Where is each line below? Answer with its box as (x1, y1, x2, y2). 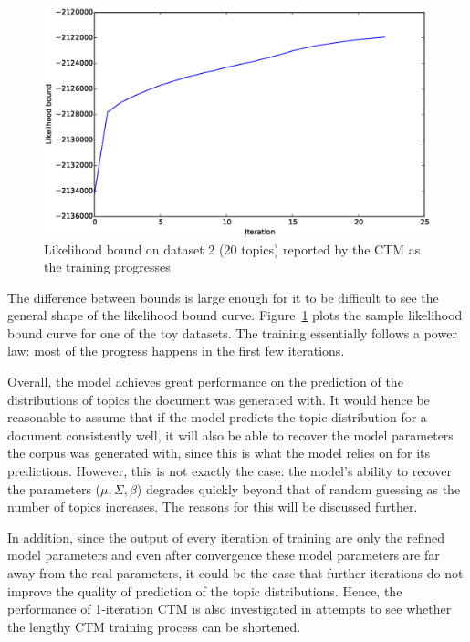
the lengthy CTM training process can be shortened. (7, 616, 301, 636)
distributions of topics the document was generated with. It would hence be (7, 389, 430, 409)
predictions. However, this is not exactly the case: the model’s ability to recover (7, 461, 452, 481)
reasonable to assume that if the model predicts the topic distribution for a (7, 408, 427, 427)
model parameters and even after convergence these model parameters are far (7, 545, 440, 564)
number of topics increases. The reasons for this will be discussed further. (7, 497, 418, 516)
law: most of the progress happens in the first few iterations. (7, 341, 345, 360)
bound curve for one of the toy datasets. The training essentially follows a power (7, 323, 457, 342)
